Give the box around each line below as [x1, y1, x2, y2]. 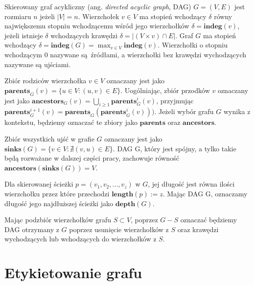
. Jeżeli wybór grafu [154, 106, 214, 117]
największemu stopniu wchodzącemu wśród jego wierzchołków [4, 21, 189, 31]
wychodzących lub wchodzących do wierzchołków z [4, 234, 157, 244]
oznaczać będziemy [180, 214, 237, 225]
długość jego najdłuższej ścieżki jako [4, 198, 113, 208]
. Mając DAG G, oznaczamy [162, 188, 248, 198]
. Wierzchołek [78, 11, 119, 21]
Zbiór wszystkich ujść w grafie [4, 133, 94, 143]
